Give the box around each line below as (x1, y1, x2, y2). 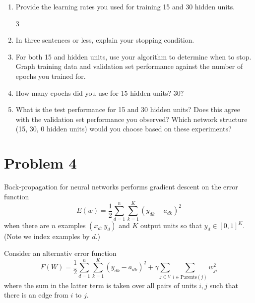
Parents (180, 274, 197, 280)
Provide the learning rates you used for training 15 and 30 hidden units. (15, 1, 235, 11)
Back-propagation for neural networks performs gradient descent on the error (4, 182, 238, 192)
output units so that (140, 220, 202, 231)
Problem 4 (4, 153, 77, 173)
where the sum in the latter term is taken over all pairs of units (4, 280, 197, 290)
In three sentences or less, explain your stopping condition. (15, 35, 194, 45)
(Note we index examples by (4, 231, 90, 242)
